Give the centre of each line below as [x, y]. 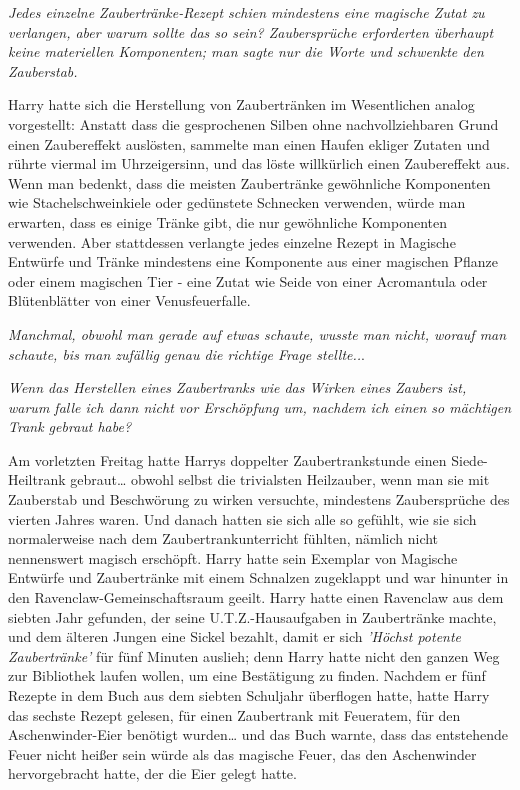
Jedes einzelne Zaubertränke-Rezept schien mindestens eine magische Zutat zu [246, 12]
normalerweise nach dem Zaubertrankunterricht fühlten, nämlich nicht [223, 538]
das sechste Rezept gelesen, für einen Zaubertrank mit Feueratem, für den [234, 714]
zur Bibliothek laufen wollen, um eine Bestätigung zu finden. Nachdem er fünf [247, 675]
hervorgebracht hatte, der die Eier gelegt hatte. [152, 773]
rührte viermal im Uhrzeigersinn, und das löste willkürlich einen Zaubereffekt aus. [259, 163]
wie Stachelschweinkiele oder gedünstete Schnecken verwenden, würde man [237, 202]
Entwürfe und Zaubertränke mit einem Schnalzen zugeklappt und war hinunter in [258, 577]
